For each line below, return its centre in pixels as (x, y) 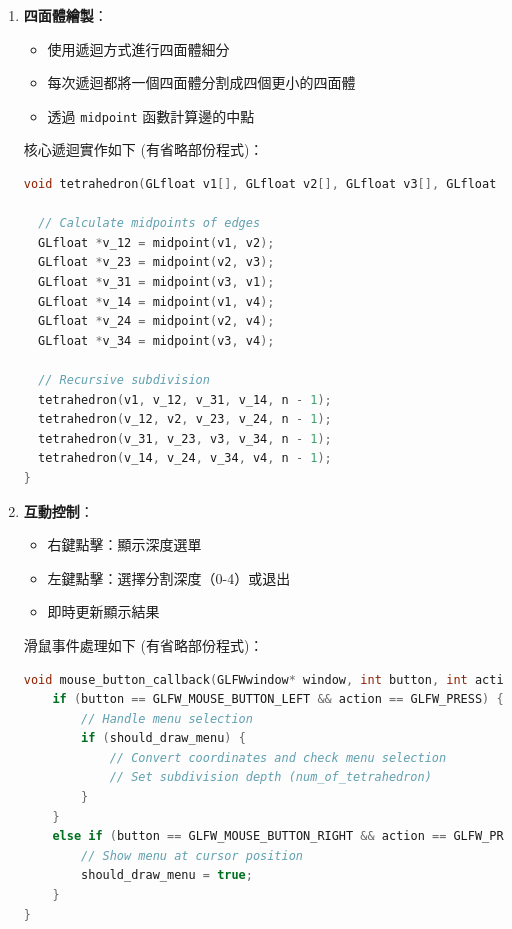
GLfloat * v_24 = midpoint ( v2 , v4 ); (156, 321)
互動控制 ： (58, 510)
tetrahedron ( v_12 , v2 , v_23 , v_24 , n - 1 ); (185, 419)
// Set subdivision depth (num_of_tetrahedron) (270, 777)
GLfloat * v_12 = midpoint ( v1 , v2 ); (156, 242)
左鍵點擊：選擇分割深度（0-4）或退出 (169, 577)
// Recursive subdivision (124, 379)
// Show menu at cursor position (192, 855)
